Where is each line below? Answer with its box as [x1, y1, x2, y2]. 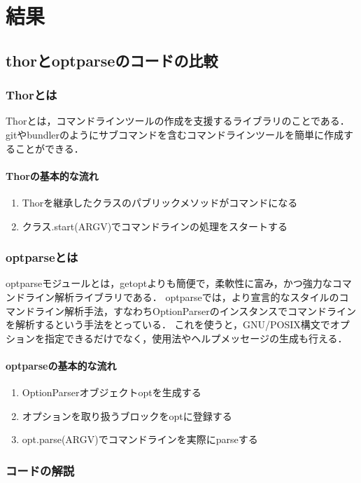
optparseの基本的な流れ [6, 358, 117, 372]
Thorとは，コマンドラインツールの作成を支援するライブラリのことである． [6, 113, 350, 128]
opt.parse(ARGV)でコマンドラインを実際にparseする [22, 432, 258, 447]
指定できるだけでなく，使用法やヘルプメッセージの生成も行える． [44, 330, 348, 345]
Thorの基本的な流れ [6, 168, 99, 183]
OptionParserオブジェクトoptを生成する [22, 385, 201, 400]
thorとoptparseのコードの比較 [6, 49, 218, 71]
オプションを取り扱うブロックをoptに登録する [22, 408, 232, 423]
